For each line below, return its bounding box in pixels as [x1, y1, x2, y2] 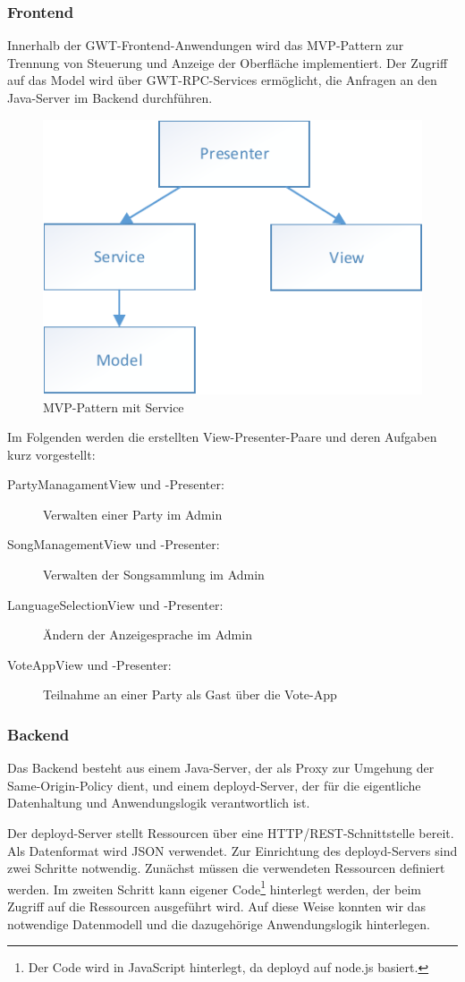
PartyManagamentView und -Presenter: [7, 475, 224, 494]
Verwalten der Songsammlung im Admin [43, 565, 265, 584]
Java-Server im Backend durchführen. [7, 89, 213, 106]
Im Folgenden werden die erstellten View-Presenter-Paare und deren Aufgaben [7, 428, 437, 446]
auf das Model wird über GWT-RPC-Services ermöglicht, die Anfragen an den [7, 71, 437, 89]
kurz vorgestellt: [7, 444, 96, 463]
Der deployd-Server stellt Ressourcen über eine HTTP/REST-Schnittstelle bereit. [7, 824, 454, 842]
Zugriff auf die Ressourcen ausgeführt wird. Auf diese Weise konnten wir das [7, 897, 426, 916]
